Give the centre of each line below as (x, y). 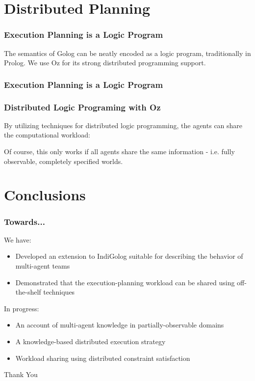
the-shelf (28, 292)
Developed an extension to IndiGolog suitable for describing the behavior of (129, 256)
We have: (18, 239)
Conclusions (45, 195)
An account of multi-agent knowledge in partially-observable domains (120, 325)
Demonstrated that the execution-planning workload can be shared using (125, 282)
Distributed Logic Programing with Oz (82, 107)
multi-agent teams (43, 266)
